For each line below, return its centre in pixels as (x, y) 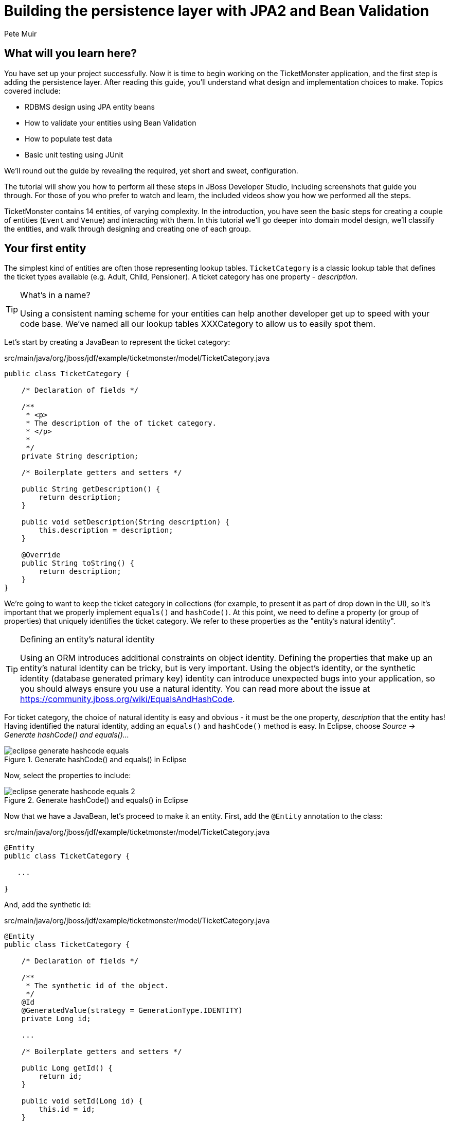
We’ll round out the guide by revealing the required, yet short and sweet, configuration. (151, 170)
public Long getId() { (67, 1068)
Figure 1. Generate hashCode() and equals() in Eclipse (95, 760)
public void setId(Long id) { (82, 1101)
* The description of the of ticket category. (121, 423)
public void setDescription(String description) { (125, 522)
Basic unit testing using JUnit (74, 154)
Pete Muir (21, 33)
